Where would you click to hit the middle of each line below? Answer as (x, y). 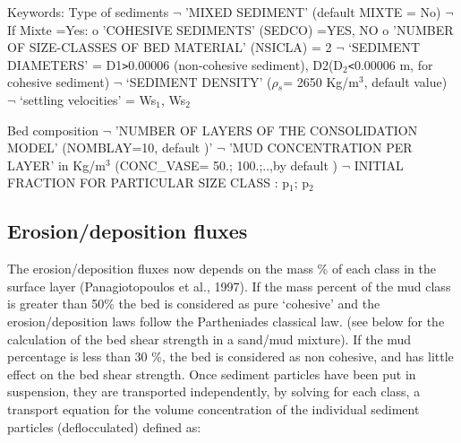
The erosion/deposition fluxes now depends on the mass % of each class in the (222, 269)
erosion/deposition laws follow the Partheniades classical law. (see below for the (226, 321)
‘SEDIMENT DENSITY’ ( (199, 82)
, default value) (406, 82)
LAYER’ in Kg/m (56, 165)
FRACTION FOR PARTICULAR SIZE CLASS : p (148, 182)
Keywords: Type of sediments (88, 12)
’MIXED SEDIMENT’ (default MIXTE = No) (313, 12)
